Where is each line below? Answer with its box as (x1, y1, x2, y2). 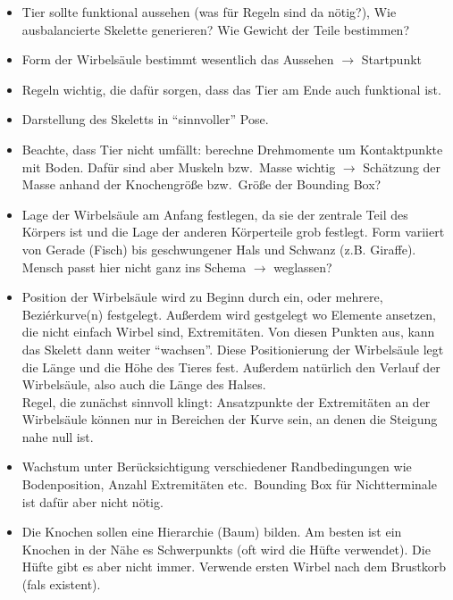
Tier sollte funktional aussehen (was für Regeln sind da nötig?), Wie (21, 3, 397, 21)
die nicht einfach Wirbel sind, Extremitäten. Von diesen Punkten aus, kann (21, 322, 435, 341)
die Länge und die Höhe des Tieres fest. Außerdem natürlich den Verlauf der (21, 357, 440, 376)
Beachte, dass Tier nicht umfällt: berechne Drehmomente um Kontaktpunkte (21, 139, 443, 158)
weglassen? (273, 257, 332, 276)
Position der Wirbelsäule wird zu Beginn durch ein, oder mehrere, (21, 287, 383, 306)
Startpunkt (361, 50, 423, 69)
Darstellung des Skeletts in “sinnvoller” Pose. (21, 110, 269, 129)
